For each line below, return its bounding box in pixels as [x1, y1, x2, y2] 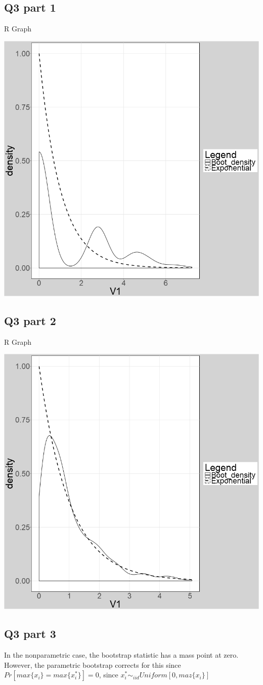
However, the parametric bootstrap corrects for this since [4, 659, 181, 670]
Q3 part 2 [4, 312, 56, 328]
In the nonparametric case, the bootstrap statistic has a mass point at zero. [4, 649, 239, 660]
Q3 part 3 [4, 626, 56, 641]
